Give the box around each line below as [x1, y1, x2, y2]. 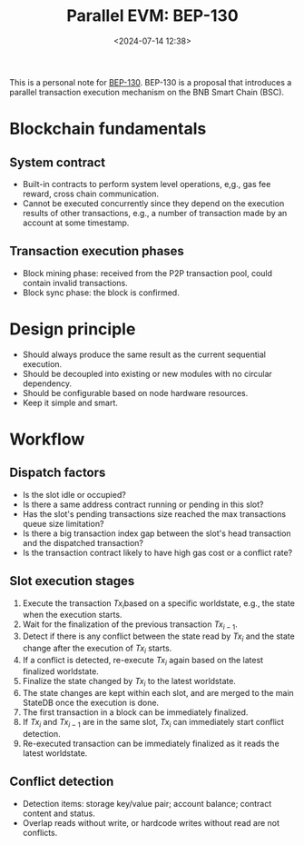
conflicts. [22, 827, 58, 838]
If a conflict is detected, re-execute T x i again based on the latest [22, 654, 264, 668]
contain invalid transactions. [22, 277, 129, 288]
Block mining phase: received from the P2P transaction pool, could [22, 267, 273, 278]
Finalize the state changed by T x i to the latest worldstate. [22, 676, 236, 689]
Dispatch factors [9, 465, 106, 481]
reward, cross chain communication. [22, 188, 160, 199]
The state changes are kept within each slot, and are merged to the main [22, 688, 295, 699]
